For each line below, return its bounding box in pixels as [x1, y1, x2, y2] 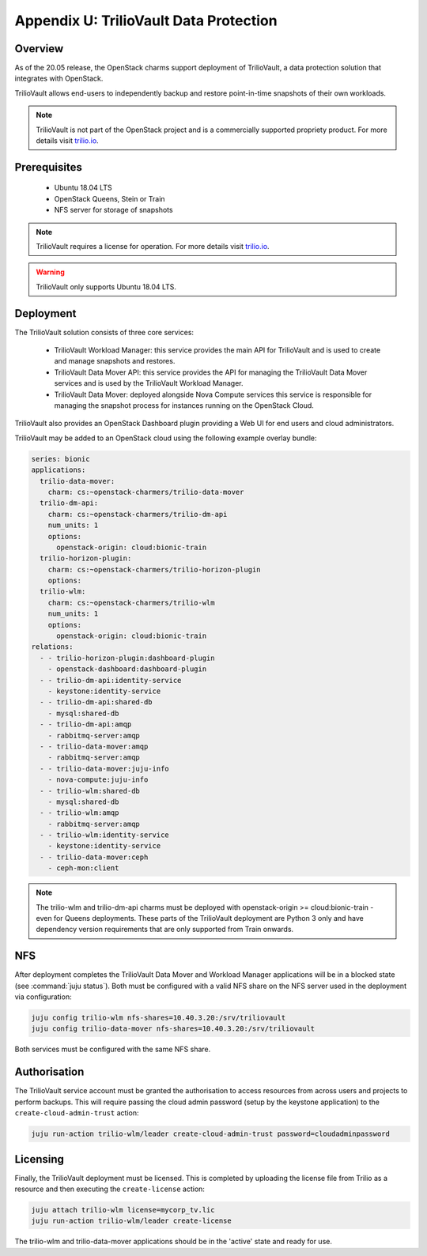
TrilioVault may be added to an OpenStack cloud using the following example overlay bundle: [14, 433, 317, 443]
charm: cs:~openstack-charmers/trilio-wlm [47, 598, 215, 607]
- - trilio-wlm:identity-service [40, 831, 169, 839]
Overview [14, 42, 64, 55]
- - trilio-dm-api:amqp [40, 720, 132, 729]
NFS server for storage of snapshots [54, 206, 173, 215]
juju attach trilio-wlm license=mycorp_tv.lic [31, 1205, 215, 1214]
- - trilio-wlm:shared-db [40, 786, 140, 795]
